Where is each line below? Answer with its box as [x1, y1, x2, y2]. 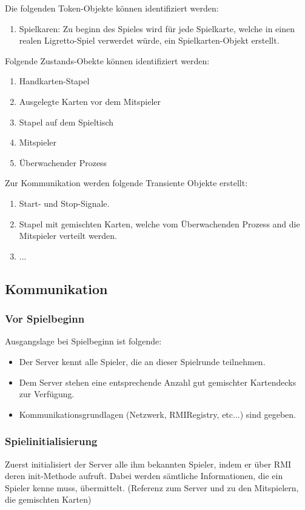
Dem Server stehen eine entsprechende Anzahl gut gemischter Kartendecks [19, 375, 297, 388]
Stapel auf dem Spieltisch [19, 115, 114, 128]
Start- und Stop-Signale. [19, 196, 110, 209]
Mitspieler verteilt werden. [19, 229, 117, 242]
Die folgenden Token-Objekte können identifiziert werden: [5, 2, 219, 14]
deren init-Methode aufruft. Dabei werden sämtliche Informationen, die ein [5, 469, 283, 482]
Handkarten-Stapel [19, 75, 90, 87]
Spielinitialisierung [5, 434, 98, 449]
